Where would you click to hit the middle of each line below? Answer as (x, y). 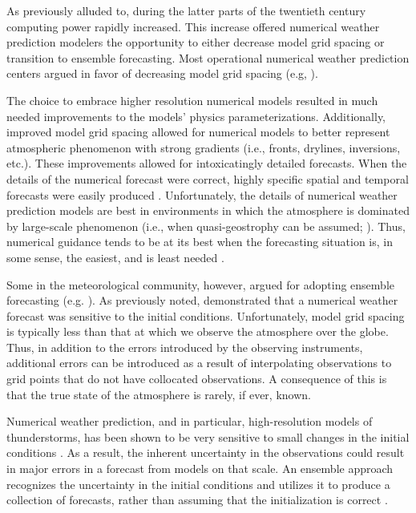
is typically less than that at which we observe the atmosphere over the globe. (198, 331)
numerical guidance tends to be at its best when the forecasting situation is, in (200, 242)
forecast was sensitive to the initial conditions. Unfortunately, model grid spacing (206, 315)
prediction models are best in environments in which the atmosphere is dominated (208, 210)
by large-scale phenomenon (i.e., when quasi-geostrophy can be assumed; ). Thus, (206, 226)
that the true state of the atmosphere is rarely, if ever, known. (159, 394)
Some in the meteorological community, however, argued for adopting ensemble (200, 284)
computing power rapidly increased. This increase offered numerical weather (193, 26)
